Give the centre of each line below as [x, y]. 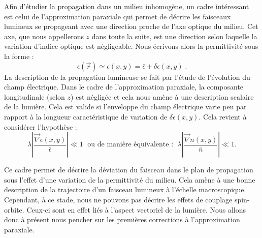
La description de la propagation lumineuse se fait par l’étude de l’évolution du [127, 77]
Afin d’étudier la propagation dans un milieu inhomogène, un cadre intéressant [127, 6]
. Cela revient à [223, 116]
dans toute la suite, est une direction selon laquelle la [174, 36]
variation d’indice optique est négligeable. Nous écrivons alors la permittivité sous [131, 46]
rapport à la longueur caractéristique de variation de [86, 116]
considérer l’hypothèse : [41, 126]
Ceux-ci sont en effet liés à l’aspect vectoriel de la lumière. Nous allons [136, 209]
